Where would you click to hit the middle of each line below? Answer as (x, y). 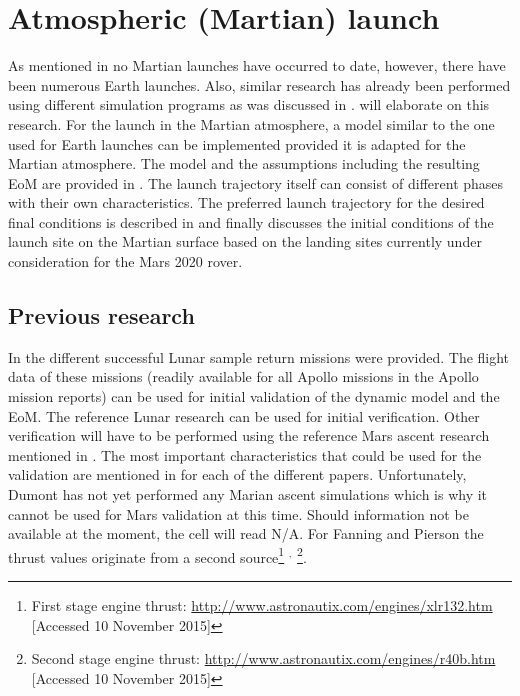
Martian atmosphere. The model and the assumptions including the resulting (244, 163)
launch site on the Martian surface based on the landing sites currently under (245, 241)
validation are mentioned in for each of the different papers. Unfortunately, (237, 474)
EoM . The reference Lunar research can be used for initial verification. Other (244, 415)
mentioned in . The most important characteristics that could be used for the (245, 454)
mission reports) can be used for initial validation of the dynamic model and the (254, 396)
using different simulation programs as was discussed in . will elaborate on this (249, 104)
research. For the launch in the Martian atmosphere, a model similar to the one (251, 123)
